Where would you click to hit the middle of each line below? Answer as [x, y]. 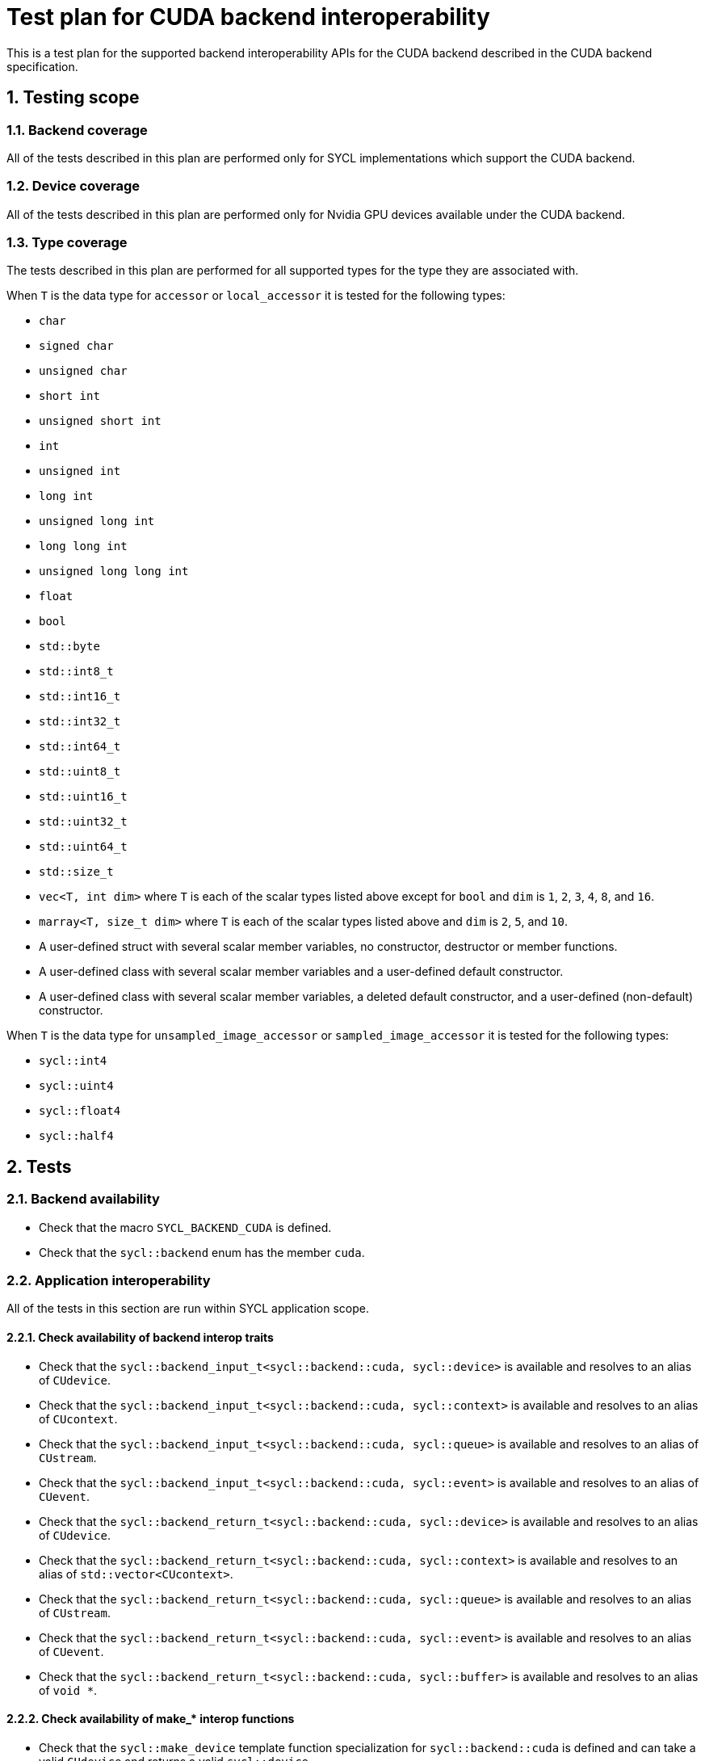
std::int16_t [80, 697]
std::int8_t [76, 672]
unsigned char [83, 371]
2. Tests [39, 1166]
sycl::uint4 [76, 1086]
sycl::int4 [73, 1061]
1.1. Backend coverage [77, 130]
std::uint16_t [83, 797]
